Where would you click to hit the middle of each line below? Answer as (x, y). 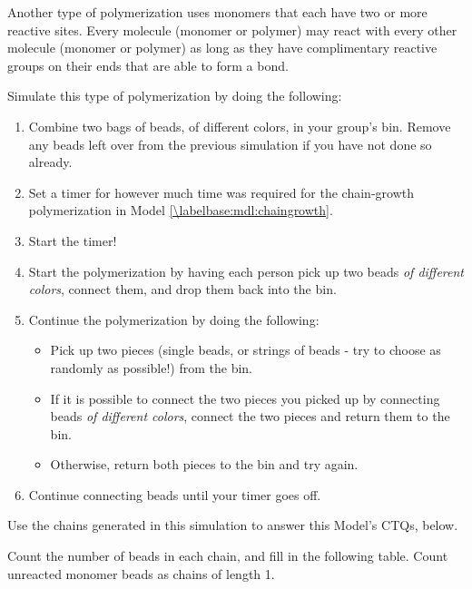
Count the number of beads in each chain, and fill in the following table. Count (228, 556)
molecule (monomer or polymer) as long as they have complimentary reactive (222, 48)
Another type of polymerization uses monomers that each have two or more (217, 12)
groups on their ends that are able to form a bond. (148, 65)
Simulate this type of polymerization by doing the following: (175, 96)
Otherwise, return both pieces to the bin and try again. (204, 464)
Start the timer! (73, 240)
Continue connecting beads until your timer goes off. (175, 494)
